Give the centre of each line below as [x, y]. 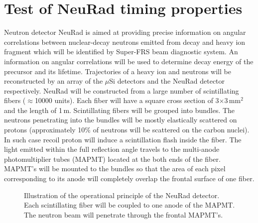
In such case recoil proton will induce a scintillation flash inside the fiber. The [123, 139]
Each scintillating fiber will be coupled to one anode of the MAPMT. [129, 205]
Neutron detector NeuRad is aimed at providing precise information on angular [125, 32]
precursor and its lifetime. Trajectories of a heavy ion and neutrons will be [118, 71]
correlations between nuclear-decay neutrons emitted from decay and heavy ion [125, 42]
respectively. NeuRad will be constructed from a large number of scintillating [122, 90]
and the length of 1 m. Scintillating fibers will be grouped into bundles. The [120, 110]
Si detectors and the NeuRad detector [167, 81]
